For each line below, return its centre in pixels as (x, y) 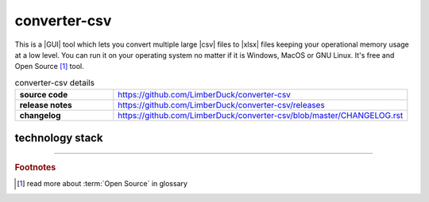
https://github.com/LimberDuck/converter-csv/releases (221, 105)
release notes (46, 105)
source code (44, 95)
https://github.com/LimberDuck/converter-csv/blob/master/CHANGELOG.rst (261, 116)
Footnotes (35, 168)
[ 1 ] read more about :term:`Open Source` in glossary (102, 184)
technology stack (59, 137)
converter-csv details (55, 82)
